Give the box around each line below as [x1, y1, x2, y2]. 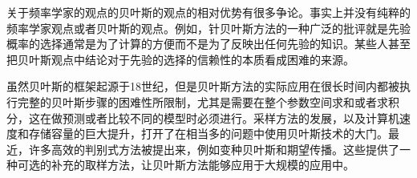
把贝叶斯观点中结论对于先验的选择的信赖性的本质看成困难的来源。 [6, 51, 354, 67]
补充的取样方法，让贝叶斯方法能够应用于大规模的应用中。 [51, 156, 354, 173]
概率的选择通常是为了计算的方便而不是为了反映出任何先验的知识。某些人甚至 [6, 35, 411, 52]
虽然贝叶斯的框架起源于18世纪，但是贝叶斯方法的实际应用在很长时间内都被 [6, 78, 399, 95]
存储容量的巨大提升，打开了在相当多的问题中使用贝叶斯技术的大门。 [28, 125, 388, 142]
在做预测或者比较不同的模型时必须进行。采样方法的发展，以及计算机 [39, 109, 399, 126]
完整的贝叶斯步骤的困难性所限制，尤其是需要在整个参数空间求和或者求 [17, 93, 388, 110]
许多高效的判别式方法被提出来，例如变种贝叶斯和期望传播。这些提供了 [28, 140, 399, 157]
